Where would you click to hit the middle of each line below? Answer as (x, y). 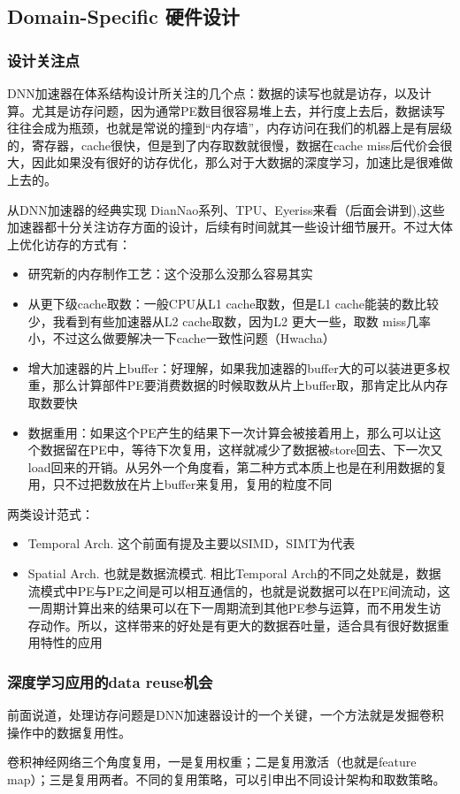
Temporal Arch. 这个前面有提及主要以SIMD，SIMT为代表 (192, 543)
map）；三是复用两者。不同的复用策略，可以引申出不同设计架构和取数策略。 (226, 779)
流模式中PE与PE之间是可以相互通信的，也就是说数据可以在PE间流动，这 (239, 590)
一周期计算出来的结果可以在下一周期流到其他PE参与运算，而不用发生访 (234, 608)
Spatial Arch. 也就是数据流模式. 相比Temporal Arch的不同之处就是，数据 (234, 573)
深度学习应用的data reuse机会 (110, 681)
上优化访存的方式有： (69, 244)
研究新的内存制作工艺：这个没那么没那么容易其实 (170, 274)
